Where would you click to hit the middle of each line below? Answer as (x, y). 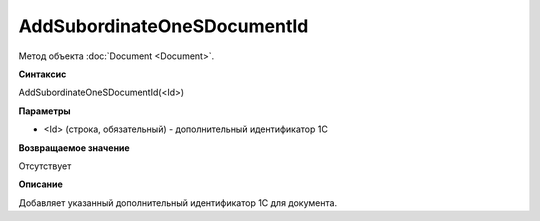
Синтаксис (42, 74)
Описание (41, 184)
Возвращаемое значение (74, 147)
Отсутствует (45, 166)
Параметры (44, 111)
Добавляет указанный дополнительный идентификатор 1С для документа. (178, 202)
